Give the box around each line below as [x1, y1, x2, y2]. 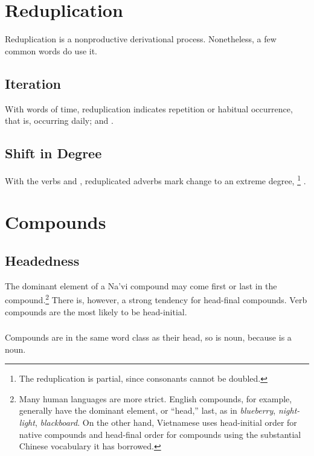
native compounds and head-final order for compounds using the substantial [19, 428, 301, 440]
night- [278, 404, 300, 417]
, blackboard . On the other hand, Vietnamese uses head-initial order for [34, 416, 297, 429]
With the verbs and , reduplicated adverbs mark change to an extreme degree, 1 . [5, 172, 306, 187]
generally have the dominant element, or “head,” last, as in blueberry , [19, 404, 276, 417]
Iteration [5, 74, 61, 92]
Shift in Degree [5, 144, 102, 162]
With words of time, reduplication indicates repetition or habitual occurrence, [5, 102, 293, 115]
